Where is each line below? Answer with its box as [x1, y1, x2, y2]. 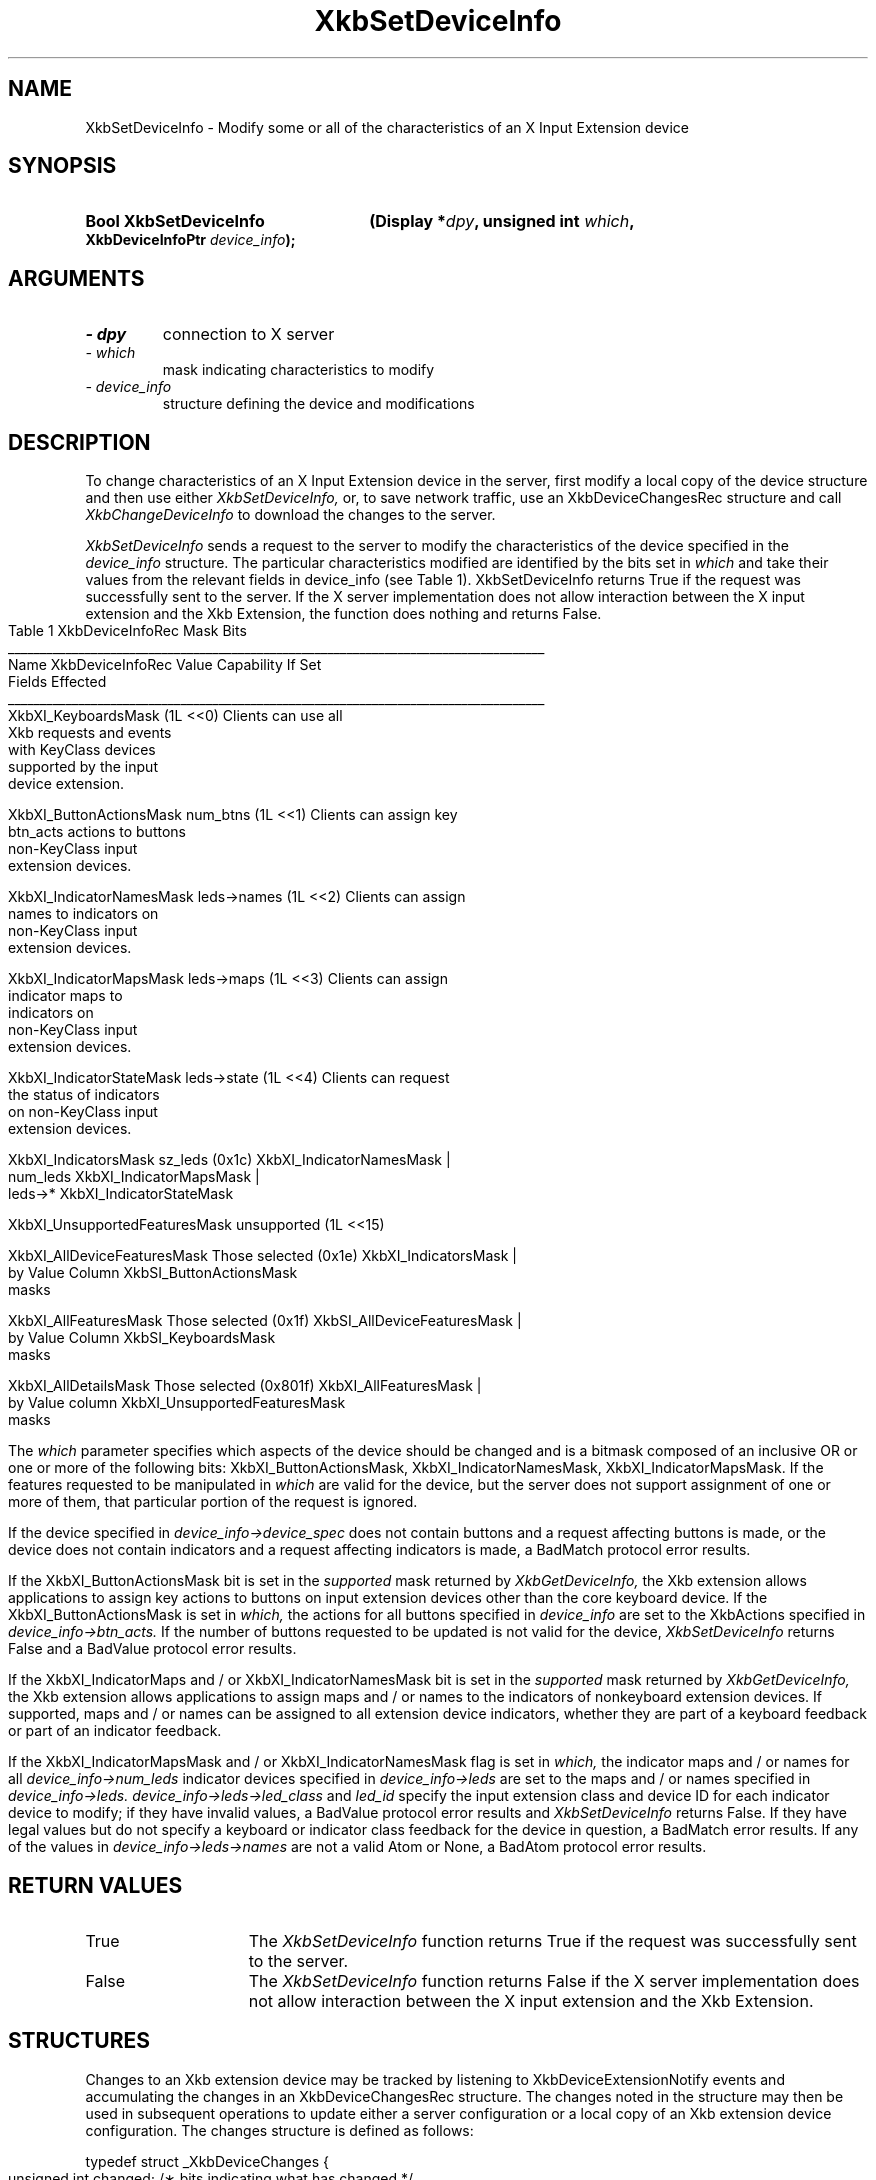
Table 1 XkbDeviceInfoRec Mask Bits [8, 622, 247, 640]
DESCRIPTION [8, 429, 151, 455]
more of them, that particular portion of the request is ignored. [8, 1493, 418, 1511]
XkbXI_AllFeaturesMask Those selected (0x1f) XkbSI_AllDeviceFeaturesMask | [8, 1312, 522, 1330]
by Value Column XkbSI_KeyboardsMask [8, 1329, 276, 1347]
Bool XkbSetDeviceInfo [85, 211, 265, 232]
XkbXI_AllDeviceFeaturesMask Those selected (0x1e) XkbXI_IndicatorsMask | [8, 1247, 517, 1265]
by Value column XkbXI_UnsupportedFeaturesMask [8, 1394, 346, 1412]
